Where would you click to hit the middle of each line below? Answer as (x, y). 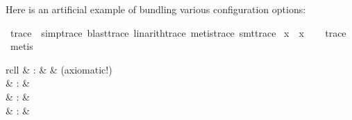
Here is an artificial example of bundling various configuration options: (156, 9)
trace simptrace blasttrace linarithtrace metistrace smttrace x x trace (178, 32)
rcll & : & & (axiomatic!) (59, 69)
